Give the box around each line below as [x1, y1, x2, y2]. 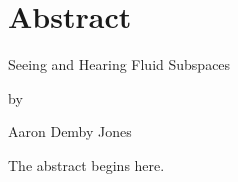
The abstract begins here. [8, 154, 165, 175]
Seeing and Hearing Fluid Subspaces [8, 54, 231, 75]
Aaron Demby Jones [8, 121, 132, 142]
